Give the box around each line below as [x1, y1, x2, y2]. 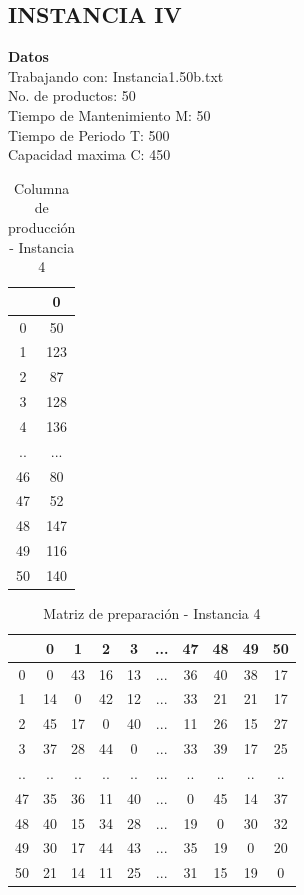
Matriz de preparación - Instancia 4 [43, 603, 261, 624]
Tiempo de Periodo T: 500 [8, 124, 170, 145]
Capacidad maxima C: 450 [8, 144, 171, 165]
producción [8, 216, 76, 237]
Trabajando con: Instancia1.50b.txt [8, 65, 224, 86]
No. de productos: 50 [8, 85, 136, 106]
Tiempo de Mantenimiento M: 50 [8, 104, 211, 125]
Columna [14, 177, 70, 198]
